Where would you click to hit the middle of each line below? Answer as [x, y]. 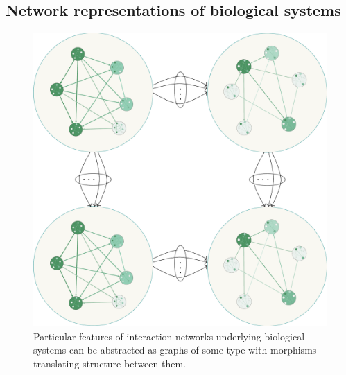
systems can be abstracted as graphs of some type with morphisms [175, 350]
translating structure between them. [110, 363]
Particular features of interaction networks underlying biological [169, 336]
